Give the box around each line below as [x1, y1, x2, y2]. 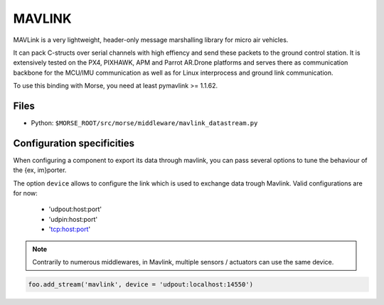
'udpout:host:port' [48, 205, 102, 213]
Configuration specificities [13, 137, 135, 149]
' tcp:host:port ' [48, 225, 91, 234]
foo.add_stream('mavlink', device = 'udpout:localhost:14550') [28, 281, 254, 289]
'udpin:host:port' [48, 215, 98, 223]
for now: [13, 189, 38, 198]
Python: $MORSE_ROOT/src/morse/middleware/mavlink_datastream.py [31, 119, 258, 127]
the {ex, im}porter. [13, 166, 67, 174]
